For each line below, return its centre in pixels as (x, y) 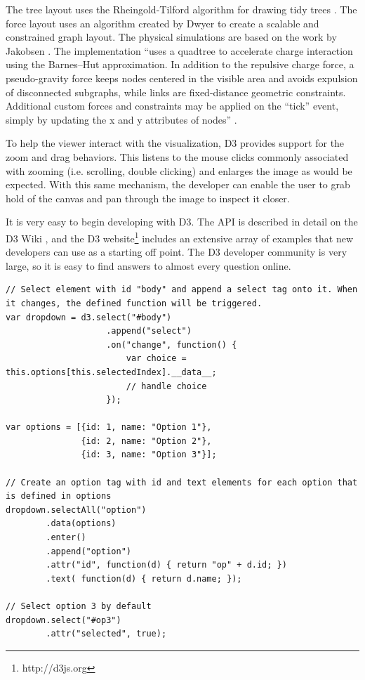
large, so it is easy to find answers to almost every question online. (148, 265)
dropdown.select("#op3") (64, 620)
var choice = (156, 359)
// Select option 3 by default (79, 606)
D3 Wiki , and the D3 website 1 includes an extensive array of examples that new (180, 237)
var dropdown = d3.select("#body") (89, 317)
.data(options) (81, 524)
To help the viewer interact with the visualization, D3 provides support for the (175, 143)
